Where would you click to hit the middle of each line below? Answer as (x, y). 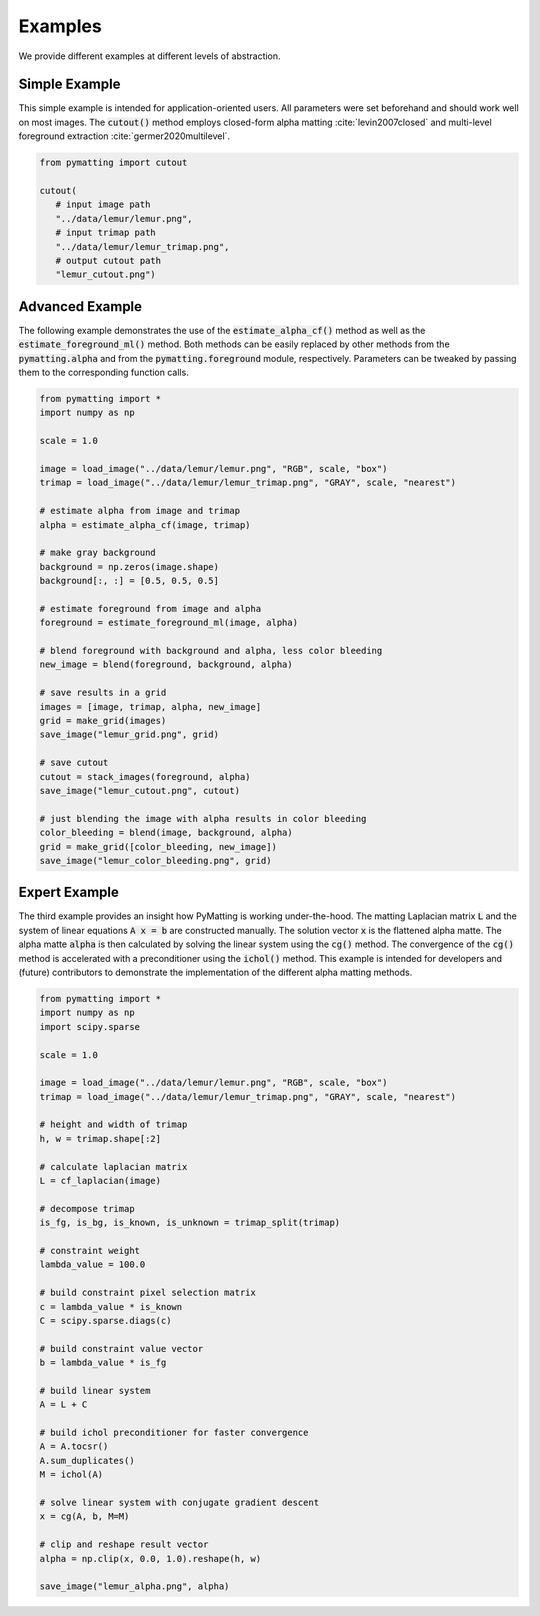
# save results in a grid (103, 693)
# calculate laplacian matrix (113, 1166)
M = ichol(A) (71, 1474)
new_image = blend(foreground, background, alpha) (166, 664)
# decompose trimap (87, 1208)
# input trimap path (106, 233)
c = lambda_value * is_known (111, 1306)
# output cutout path (108, 260)
